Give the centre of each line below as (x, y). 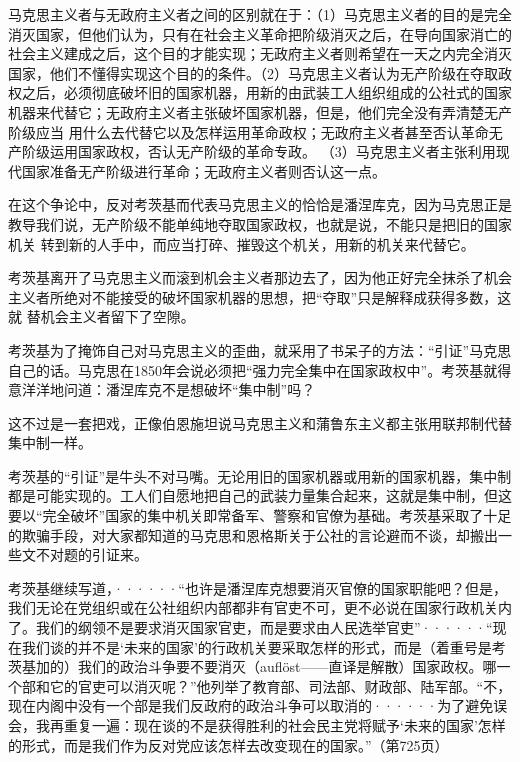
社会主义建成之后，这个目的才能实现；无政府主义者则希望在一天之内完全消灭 (260, 53)
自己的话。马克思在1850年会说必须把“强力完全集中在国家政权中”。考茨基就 (253, 369)
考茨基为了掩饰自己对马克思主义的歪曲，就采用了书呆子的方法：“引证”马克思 (260, 349)
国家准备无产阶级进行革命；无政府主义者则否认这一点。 (203, 170)
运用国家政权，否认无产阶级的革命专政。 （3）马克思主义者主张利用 (272, 151)
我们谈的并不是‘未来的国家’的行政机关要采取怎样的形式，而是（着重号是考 (263, 646)
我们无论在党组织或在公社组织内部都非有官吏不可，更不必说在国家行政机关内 (260, 607)
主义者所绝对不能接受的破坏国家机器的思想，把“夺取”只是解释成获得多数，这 (260, 296)
